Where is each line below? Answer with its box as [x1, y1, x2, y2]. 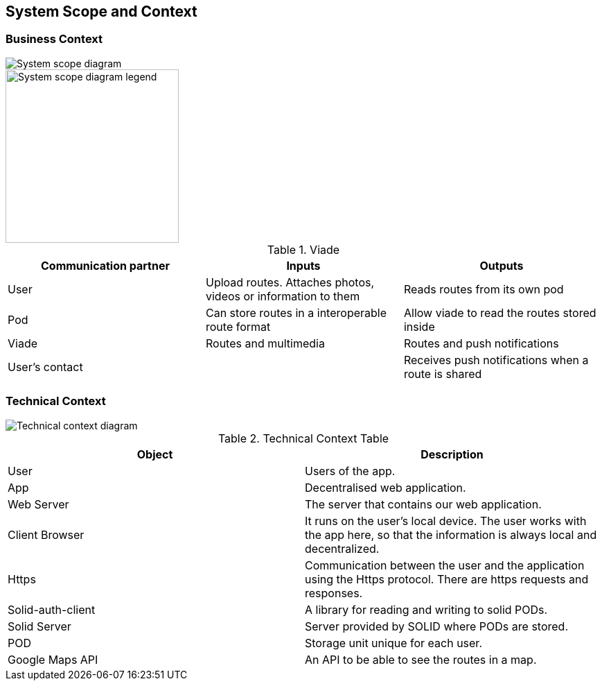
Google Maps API [8, 652, 98, 667]
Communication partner [41, 258, 170, 273]
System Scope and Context [6, 3, 197, 20]
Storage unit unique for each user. [305, 635, 482, 650]
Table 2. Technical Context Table [218, 431, 389, 445]
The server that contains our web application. [305, 497, 542, 511]
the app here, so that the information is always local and [305, 527, 597, 542]
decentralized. [305, 541, 380, 556]
